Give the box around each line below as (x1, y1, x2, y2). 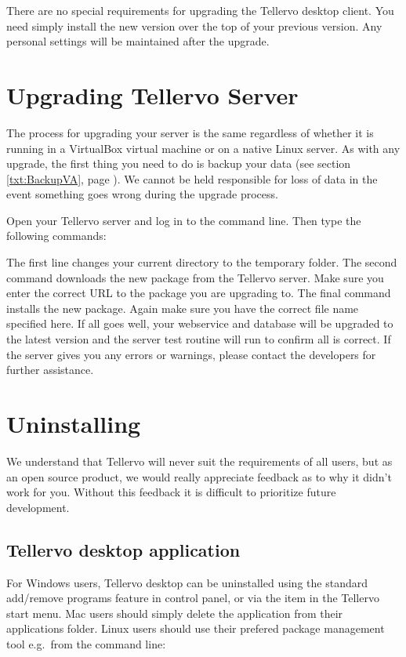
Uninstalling (6, 408, 141, 439)
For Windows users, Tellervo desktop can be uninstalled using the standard (6, 574, 368, 590)
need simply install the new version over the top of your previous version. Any (6, 17, 382, 34)
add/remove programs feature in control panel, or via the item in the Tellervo (6, 590, 379, 606)
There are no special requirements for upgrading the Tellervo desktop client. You (6, 2, 394, 18)
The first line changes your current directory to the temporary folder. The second (6, 254, 397, 270)
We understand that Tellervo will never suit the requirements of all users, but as (6, 452, 393, 469)
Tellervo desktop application (6, 537, 241, 561)
